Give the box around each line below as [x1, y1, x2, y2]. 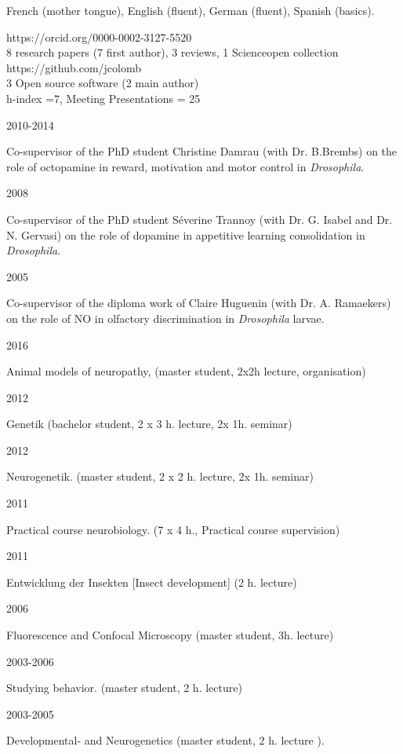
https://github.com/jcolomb [6, 59, 141, 75]
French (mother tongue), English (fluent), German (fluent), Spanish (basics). [6, 2, 375, 18]
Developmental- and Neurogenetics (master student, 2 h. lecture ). [6, 732, 325, 749]
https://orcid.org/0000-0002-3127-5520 [6, 28, 192, 45]
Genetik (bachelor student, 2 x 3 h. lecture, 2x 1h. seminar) [6, 415, 292, 432]
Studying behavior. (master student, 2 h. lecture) [6, 679, 242, 696]
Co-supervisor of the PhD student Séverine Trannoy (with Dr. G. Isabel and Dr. [6, 210, 393, 227]
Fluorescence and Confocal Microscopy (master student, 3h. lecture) [6, 627, 334, 643]
